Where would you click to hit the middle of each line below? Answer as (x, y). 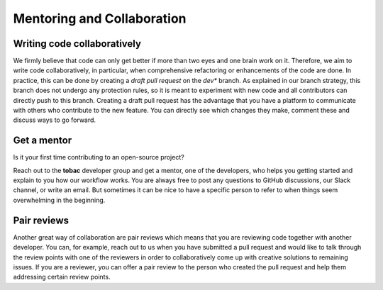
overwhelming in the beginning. (59, 200)
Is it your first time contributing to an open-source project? (99, 157)
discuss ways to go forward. (54, 120)
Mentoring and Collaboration (100, 18)
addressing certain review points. (62, 277)
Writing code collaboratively (77, 44)
